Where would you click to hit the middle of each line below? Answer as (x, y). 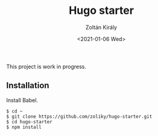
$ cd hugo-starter (29, 121)
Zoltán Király (101, 27)
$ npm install (24, 127)
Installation (28, 86)
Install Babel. (22, 100)
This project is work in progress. (46, 66)
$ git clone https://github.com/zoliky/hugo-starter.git (79, 116)
